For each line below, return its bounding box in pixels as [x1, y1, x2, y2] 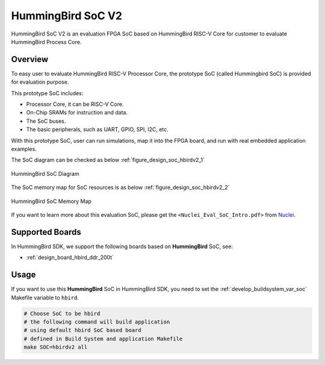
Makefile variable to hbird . [11, 294, 79, 301]
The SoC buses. [26, 117, 66, 125]
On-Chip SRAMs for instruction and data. [26, 109, 128, 116]
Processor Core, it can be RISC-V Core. [26, 101, 124, 108]
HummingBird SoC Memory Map [11, 198, 91, 205]
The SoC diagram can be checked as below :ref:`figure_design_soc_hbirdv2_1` [11, 157, 205, 164]
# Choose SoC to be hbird [23, 310, 101, 317]
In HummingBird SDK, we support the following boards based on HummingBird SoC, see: [11, 243, 233, 250]
